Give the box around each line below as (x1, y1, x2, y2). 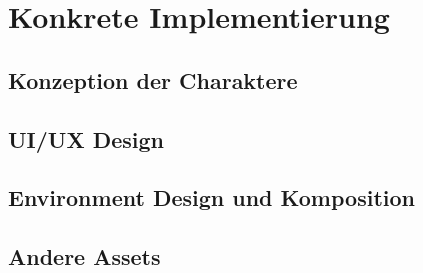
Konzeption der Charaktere (8, 64, 298, 95)
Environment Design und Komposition (8, 182, 415, 213)
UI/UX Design (8, 123, 165, 154)
